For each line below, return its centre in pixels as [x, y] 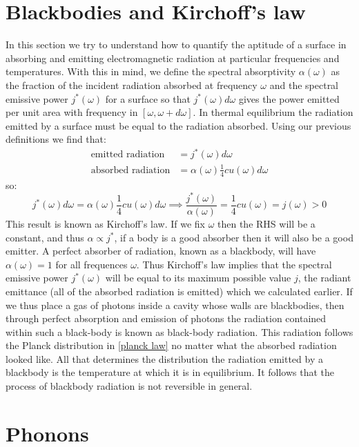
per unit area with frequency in [72, 112]
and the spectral [304, 85]
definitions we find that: [56, 139]
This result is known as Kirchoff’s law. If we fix [105, 223]
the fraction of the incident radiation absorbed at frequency [132, 85]
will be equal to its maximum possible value [198, 278]
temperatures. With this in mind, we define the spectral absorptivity [151, 71]
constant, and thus [45, 237]
